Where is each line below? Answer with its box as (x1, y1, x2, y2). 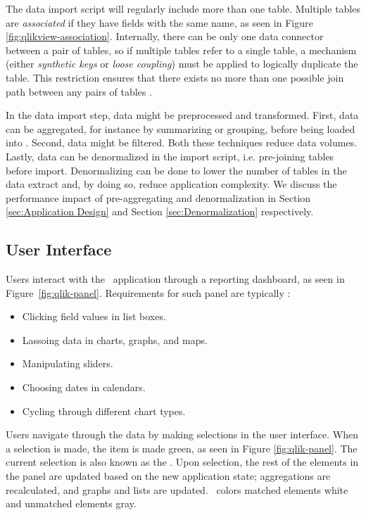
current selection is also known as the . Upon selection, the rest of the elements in (6, 454, 359, 469)
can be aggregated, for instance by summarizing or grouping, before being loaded (6, 121, 355, 136)
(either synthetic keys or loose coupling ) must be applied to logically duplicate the (6, 56, 358, 71)
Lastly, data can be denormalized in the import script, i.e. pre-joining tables (6, 148, 334, 163)
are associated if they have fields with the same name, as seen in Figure (6, 15, 313, 30)
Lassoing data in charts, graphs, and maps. (22, 332, 208, 347)
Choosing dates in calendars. (22, 380, 146, 395)
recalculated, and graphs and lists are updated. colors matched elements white (6, 482, 348, 497)
